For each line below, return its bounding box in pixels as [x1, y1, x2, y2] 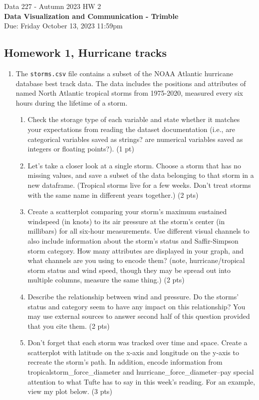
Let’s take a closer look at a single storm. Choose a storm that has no [27, 160, 241, 170]
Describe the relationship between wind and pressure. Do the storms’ [27, 291, 239, 301]
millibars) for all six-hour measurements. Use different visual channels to [27, 226, 250, 236]
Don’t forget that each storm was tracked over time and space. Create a [27, 337, 248, 348]
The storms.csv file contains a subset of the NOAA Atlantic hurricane [15, 68, 233, 78]
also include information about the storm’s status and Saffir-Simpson [27, 235, 239, 246]
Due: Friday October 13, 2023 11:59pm [4, 20, 123, 31]
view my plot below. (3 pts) [27, 386, 112, 397]
